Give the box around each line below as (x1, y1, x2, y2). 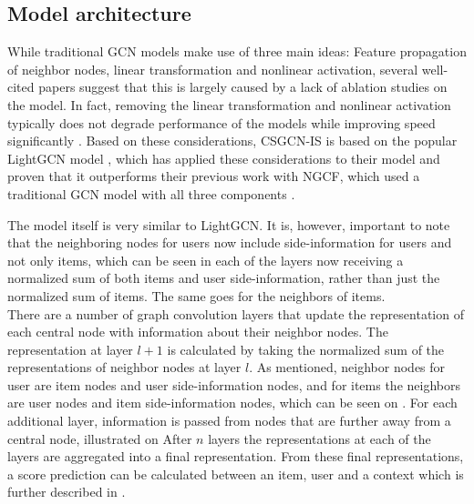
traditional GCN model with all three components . (7, 184, 295, 203)
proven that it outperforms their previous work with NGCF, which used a (7, 166, 420, 186)
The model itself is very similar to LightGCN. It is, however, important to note (7, 215, 450, 234)
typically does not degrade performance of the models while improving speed (7, 113, 436, 132)
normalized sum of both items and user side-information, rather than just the (7, 268, 440, 287)
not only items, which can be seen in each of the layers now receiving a (7, 250, 404, 269)
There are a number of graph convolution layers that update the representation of (7, 304, 464, 323)
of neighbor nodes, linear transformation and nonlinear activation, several (7, 59, 418, 78)
